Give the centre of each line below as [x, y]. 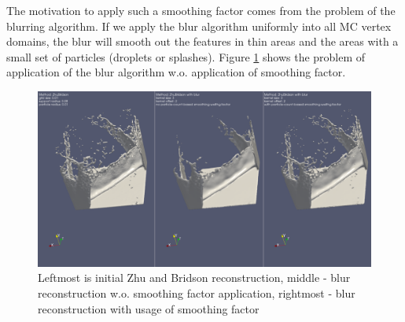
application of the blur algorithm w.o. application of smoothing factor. [176, 72]
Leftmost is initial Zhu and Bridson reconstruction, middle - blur [194, 278]
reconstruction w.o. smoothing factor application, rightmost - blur [197, 292]
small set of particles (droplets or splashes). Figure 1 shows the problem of [186, 56]
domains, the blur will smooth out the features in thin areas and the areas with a [202, 41]
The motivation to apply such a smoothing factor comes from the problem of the [201, 10]
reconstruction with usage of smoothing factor [149, 308]
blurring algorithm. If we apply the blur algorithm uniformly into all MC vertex [199, 26]
